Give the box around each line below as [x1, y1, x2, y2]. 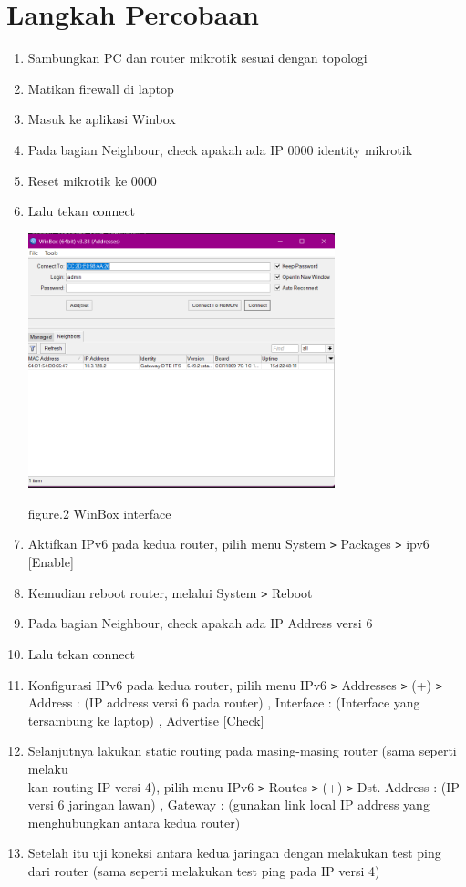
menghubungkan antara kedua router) [27, 812, 241, 831]
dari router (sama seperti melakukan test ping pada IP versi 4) [27, 861, 380, 880]
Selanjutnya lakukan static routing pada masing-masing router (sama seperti [27, 741, 457, 760]
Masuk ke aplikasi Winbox [27, 109, 176, 129]
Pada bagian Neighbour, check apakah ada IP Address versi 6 [27, 614, 373, 633]
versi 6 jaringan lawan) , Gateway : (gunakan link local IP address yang [27, 795, 430, 814]
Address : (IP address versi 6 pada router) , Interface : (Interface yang [27, 693, 420, 712]
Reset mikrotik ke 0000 [27, 170, 157, 190]
